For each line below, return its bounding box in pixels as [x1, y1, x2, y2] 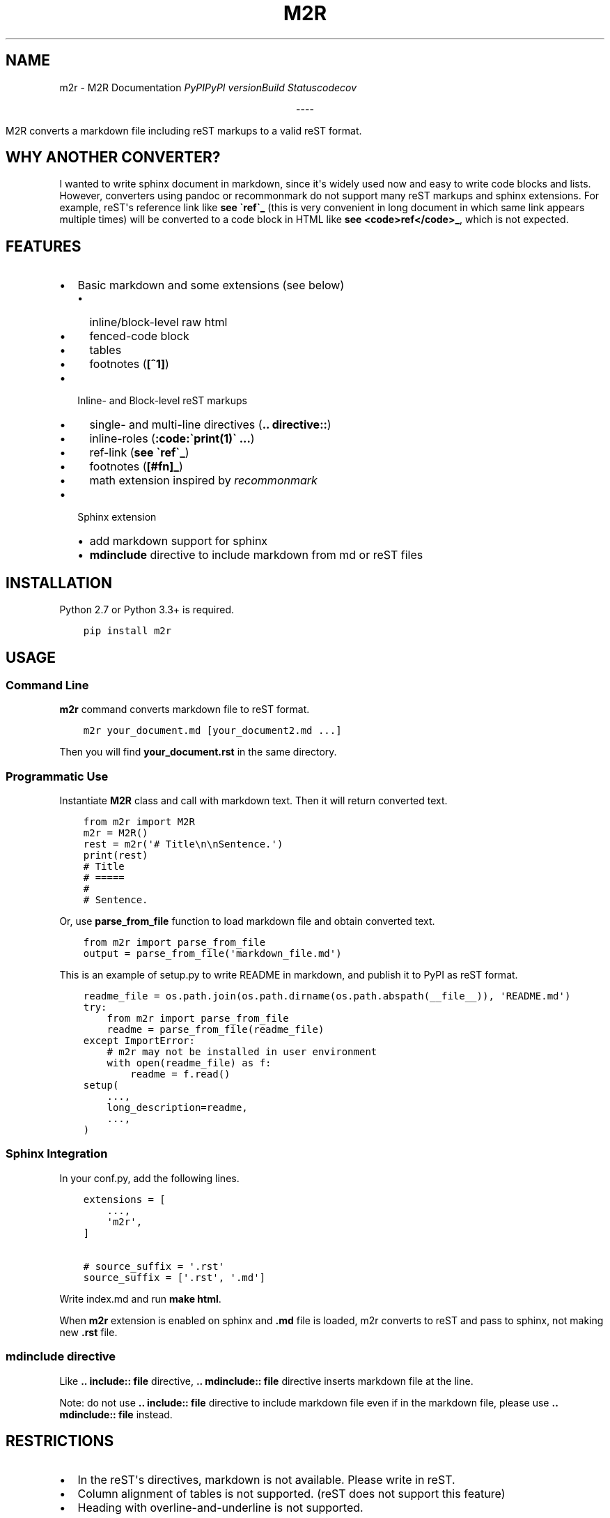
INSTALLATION [6, 574, 112, 592]
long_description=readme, [107, 1102, 248, 1114]
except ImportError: [83, 1035, 195, 1047]
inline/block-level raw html [89, 315, 228, 330]
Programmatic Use [6, 769, 109, 783]
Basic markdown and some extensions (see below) [77, 278, 345, 293]
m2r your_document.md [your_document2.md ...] [83, 725, 342, 737]
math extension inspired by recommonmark [89, 473, 318, 488]
